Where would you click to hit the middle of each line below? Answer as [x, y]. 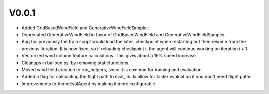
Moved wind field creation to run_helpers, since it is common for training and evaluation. [112, 69]
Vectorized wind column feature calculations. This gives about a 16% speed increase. [109, 56]
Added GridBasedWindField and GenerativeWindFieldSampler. [85, 28]
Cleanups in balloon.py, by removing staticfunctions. [75, 63]
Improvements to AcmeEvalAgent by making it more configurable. [89, 83]
